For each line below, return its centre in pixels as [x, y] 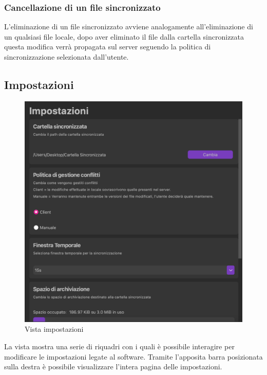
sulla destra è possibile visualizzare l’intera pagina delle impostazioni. [113, 367]
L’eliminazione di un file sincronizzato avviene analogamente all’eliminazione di [129, 26]
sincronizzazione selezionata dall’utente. [66, 57]
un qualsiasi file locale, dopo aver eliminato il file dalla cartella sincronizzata [124, 36]
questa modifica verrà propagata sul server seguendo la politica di [108, 47]
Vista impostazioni [54, 329]
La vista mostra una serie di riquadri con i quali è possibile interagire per [119, 346]
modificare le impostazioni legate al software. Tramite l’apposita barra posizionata [133, 356]
